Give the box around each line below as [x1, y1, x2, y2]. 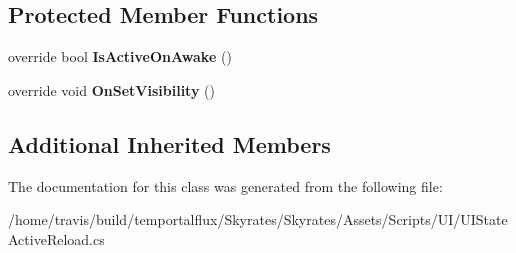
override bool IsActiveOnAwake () [8, 46, 232, 67]
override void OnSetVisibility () [8, 79, 215, 100]
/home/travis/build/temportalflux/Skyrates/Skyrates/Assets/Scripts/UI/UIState [8, 209, 508, 230]
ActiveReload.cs [8, 228, 105, 249]
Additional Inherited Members [8, 128, 331, 159]
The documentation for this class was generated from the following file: [8, 175, 443, 196]
